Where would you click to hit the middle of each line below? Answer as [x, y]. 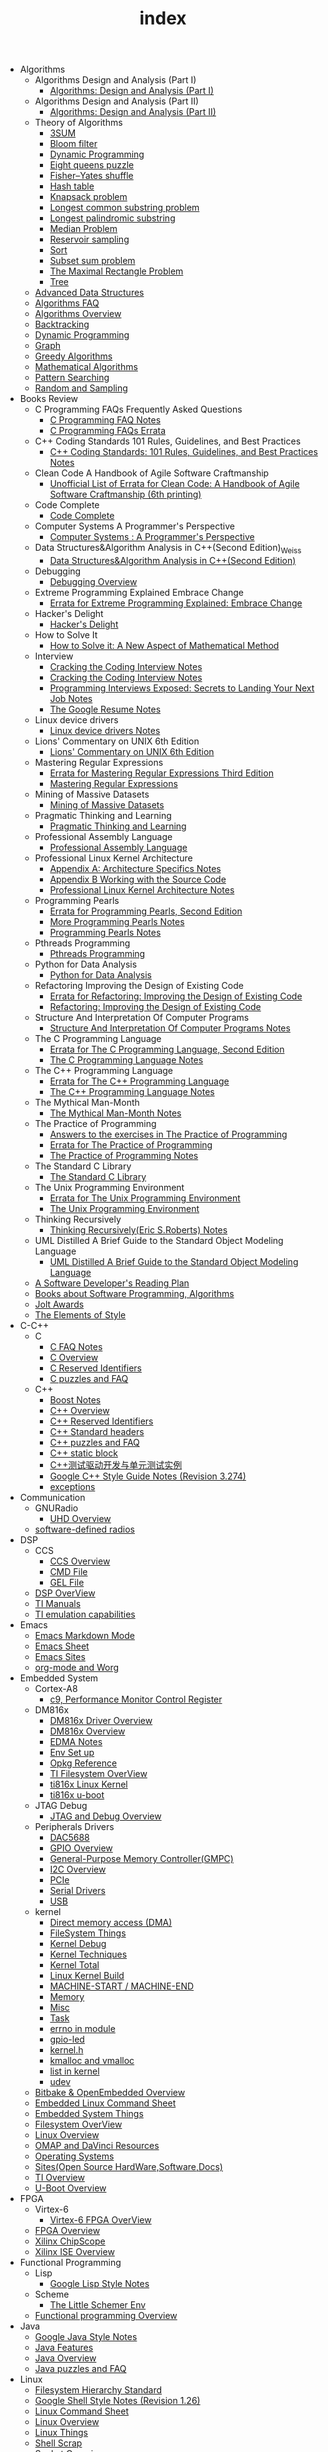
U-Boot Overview [70, 2188]
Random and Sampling [81, 388]
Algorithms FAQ [67, 303]
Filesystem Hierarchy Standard [98, 2389]
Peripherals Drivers [74, 1826]
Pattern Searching [72, 378]
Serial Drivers [77, 1890]
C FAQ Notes [76, 1346]
